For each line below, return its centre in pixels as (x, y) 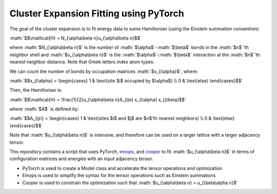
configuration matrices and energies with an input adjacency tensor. (82, 159)
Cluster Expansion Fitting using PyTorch (97, 13)
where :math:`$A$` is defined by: (44, 109)
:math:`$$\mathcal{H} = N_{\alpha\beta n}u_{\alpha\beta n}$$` (76, 38)
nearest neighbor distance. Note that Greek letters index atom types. (82, 62)
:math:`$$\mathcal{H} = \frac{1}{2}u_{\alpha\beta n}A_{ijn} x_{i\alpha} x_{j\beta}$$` (98, 100)
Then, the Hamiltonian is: (36, 90)
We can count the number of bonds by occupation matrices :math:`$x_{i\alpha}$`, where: (104, 71)
